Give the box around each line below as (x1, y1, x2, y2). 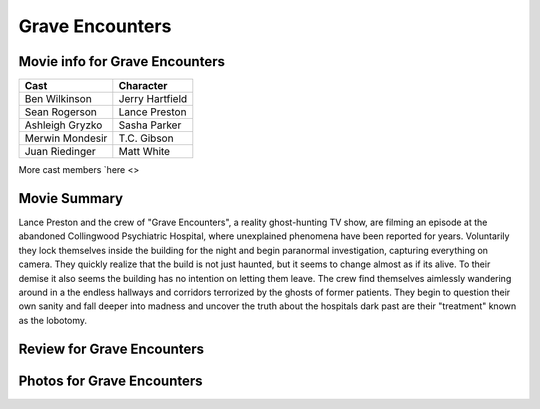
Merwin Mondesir (24, 131, 108, 145)
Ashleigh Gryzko (24, 118, 103, 132)
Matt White (118, 145, 170, 159)
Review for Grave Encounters (18, 340, 205, 357)
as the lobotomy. (18, 314, 88, 326)
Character (118, 79, 168, 93)
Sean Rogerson (24, 105, 97, 119)
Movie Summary (18, 190, 124, 207)
